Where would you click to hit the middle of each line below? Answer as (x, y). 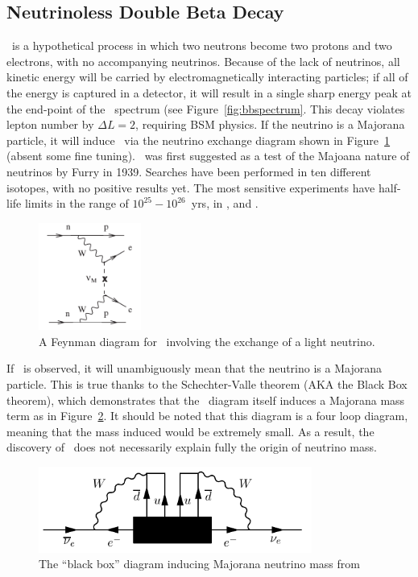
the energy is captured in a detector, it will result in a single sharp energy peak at (209, 92)
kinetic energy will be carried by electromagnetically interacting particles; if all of (207, 77)
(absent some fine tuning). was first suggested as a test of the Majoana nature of (208, 156)
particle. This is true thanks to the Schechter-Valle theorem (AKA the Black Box (207, 384)
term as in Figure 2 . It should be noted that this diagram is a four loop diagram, (207, 416)
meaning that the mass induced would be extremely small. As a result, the (190, 431)
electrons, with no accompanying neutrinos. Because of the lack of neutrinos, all (203, 61)
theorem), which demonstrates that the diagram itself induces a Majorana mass (206, 400)
